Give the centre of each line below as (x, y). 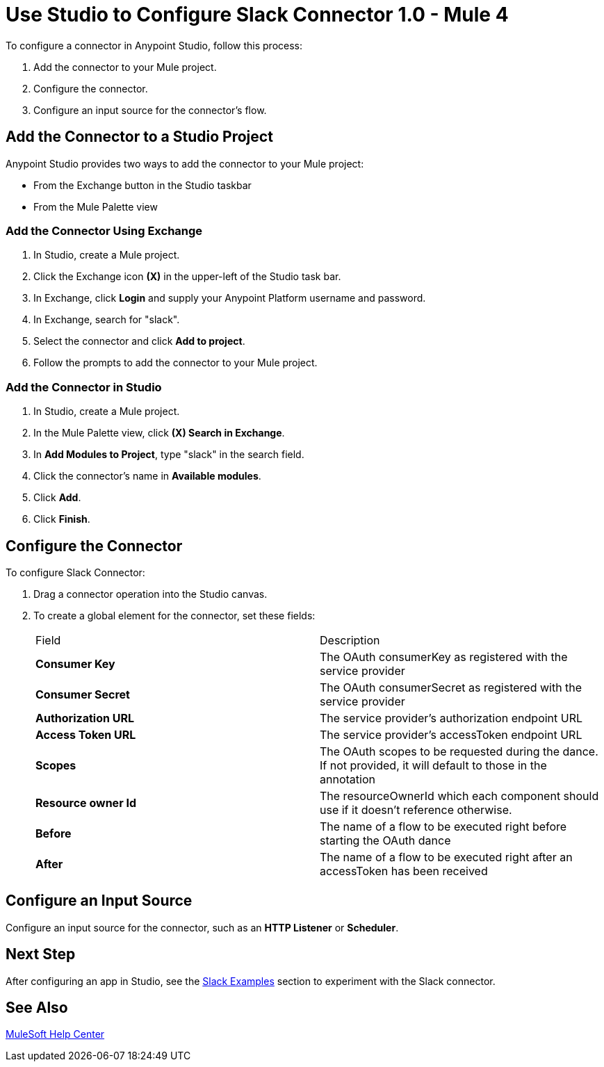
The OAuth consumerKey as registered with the (444, 657)
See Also (37, 1008)
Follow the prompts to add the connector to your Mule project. (176, 363)
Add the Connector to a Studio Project (139, 137)
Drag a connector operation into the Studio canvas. (150, 594)
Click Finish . (62, 519)
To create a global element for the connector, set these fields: (174, 615)
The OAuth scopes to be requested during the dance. (459, 751)
